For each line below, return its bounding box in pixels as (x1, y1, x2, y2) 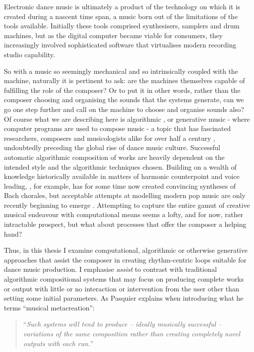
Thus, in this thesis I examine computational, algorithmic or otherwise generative (4, 245, 248, 255)
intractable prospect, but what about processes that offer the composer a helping (4, 219, 247, 229)
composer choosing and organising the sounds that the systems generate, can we (4, 94, 244, 105)
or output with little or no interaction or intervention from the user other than (4, 283, 239, 293)
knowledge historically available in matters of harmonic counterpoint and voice (4, 171, 240, 181)
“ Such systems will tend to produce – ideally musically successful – (23, 319, 222, 329)
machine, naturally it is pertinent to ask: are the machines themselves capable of (4, 75, 245, 86)
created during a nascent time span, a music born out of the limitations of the (4, 11, 238, 21)
